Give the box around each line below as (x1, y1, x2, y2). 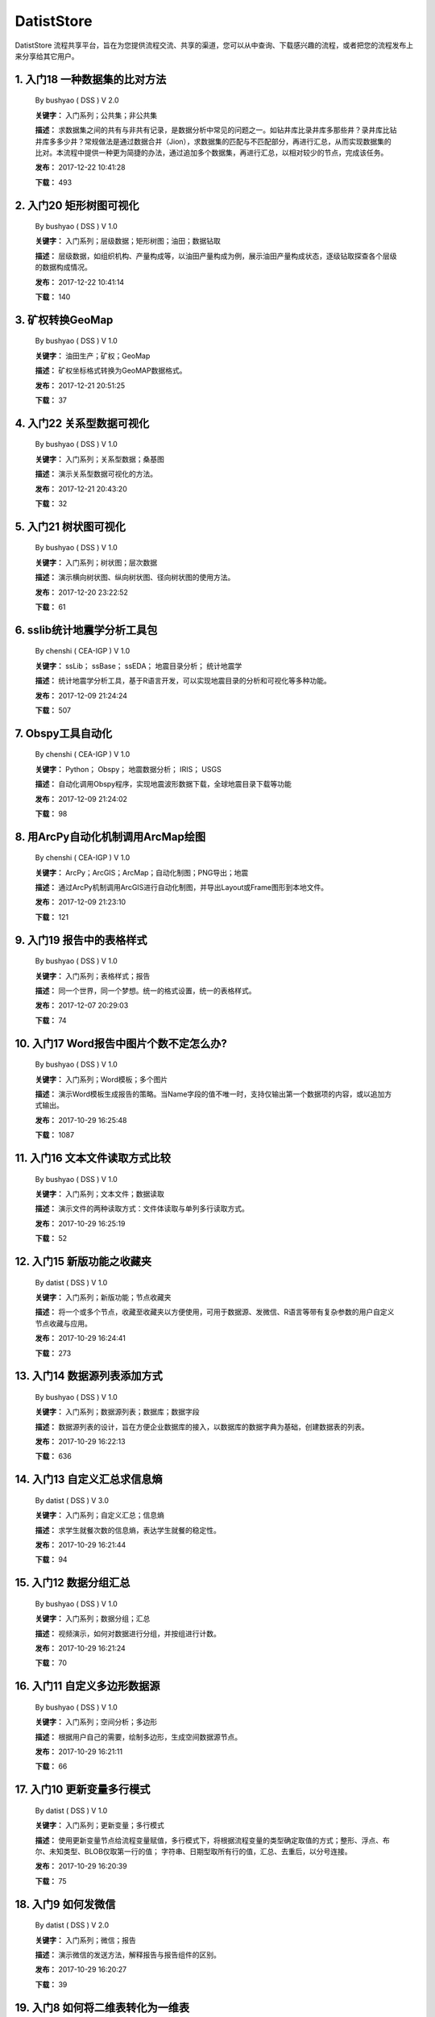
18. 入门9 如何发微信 (14, 1897, 116, 1911)
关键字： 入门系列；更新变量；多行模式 (35, 1820, 164, 1831)
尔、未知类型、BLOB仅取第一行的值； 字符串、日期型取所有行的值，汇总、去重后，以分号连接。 (35, 1846, 352, 1856)
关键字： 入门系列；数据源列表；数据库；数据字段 (35, 1407, 200, 1417)
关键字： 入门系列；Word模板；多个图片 (35, 1074, 168, 1084)
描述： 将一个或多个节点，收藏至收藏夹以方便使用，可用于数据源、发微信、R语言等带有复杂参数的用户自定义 (35, 1307, 395, 1317)
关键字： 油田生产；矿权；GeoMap (35, 351, 151, 361)
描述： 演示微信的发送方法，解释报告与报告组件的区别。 (35, 1949, 221, 1960)
